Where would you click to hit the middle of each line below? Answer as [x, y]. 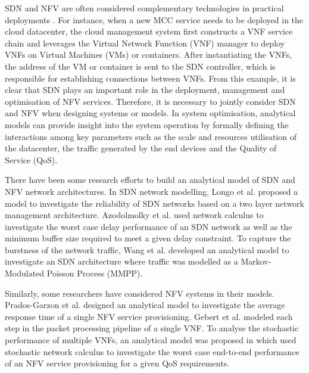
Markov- [256, 261]
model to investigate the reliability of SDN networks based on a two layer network [154, 203]
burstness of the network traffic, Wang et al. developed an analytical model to [147, 249]
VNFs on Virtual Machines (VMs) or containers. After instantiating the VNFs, [149, 55]
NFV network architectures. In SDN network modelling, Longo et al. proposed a [152, 191]
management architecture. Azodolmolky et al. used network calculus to [134, 215]
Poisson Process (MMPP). [95, 273]
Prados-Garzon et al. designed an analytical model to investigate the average [145, 305]
